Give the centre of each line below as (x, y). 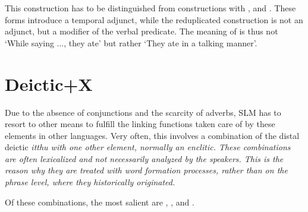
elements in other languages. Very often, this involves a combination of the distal (152, 135)
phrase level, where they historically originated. (90, 182)
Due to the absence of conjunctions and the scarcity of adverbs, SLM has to (143, 112)
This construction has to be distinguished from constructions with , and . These (150, 8)
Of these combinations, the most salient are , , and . (100, 202)
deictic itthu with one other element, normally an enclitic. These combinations (148, 147)
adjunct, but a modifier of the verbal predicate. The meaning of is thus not (142, 31)
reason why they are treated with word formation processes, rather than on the (146, 170)
